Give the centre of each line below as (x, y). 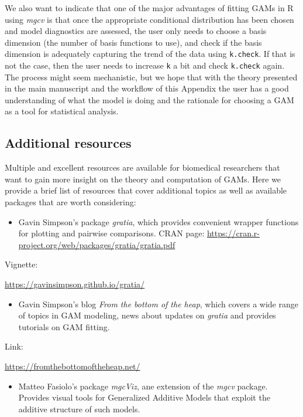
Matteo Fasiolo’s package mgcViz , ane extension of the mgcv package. (143, 386)
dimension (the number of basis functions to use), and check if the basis (133, 42)
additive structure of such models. (79, 408)
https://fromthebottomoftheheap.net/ (73, 366)
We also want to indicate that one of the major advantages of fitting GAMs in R (149, 8)
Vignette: (21, 264)
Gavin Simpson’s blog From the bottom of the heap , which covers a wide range (158, 304)
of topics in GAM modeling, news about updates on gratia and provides (147, 315)
